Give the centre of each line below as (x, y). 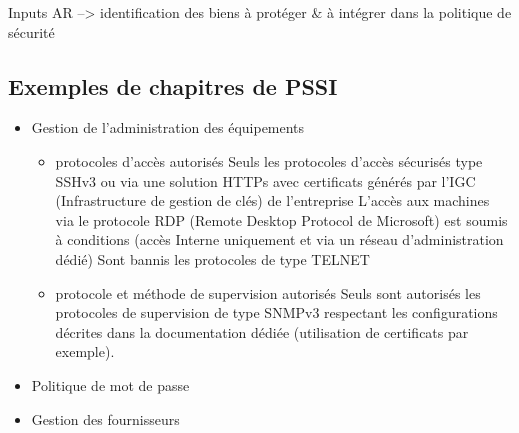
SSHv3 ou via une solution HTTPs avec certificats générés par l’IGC (265, 180)
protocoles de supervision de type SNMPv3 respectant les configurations (276, 312)
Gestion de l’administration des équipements (168, 127)
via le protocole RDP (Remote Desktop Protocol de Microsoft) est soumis (281, 219)
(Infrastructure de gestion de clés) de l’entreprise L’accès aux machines (272, 200)
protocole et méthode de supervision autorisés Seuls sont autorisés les (268, 292)
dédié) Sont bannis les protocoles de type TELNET (212, 258)
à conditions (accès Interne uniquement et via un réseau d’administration (279, 239)
